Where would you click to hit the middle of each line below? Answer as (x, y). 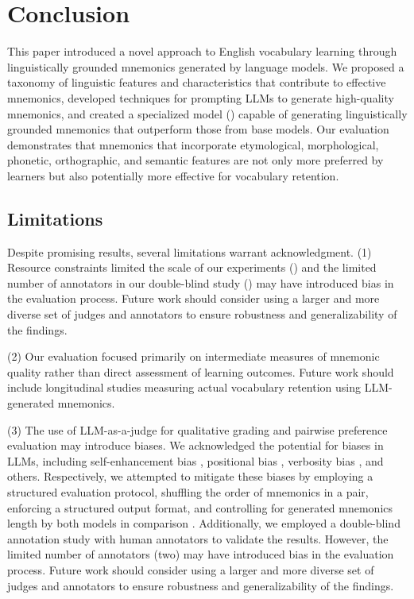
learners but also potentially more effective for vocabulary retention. (173, 175)
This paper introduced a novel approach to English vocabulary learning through (202, 51)
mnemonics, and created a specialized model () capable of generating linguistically (207, 113)
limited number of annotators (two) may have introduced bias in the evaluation (201, 554)
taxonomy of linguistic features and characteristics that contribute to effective (197, 82)
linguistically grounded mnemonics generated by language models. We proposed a (206, 66)
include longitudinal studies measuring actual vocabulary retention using (184, 387)
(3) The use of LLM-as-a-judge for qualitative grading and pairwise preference (197, 429)
